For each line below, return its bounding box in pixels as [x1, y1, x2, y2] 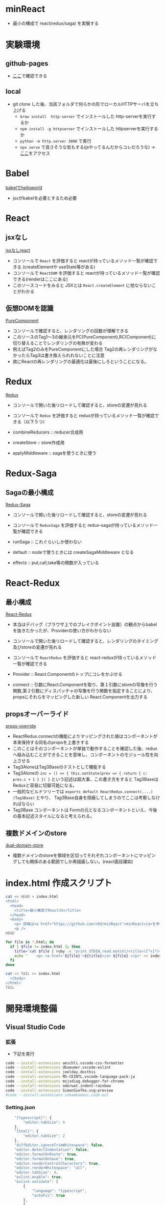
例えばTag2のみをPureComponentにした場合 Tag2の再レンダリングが [12, 346, 153, 352]
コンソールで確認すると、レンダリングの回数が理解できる [12, 328, 129, 334]
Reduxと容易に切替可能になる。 [12, 782, 77, 788]
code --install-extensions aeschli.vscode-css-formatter [5, 1061, 124, 1065]
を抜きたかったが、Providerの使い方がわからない [12, 628, 112, 633]
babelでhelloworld [5, 184, 43, 190]
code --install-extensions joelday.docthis [5, 1070, 96, 1075]
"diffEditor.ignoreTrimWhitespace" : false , [14, 1143, 105, 1148]
